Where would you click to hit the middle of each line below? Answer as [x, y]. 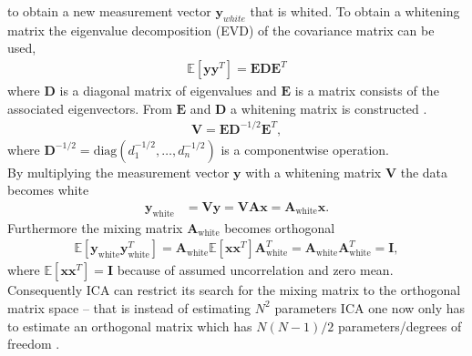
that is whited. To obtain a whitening [355, 11]
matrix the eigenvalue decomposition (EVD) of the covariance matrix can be [221, 30]
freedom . [34, 344]
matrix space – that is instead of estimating [129, 307]
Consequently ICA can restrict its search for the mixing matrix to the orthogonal [234, 290]
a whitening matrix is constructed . [329, 108]
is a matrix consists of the [367, 91]
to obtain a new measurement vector [109, 11]
